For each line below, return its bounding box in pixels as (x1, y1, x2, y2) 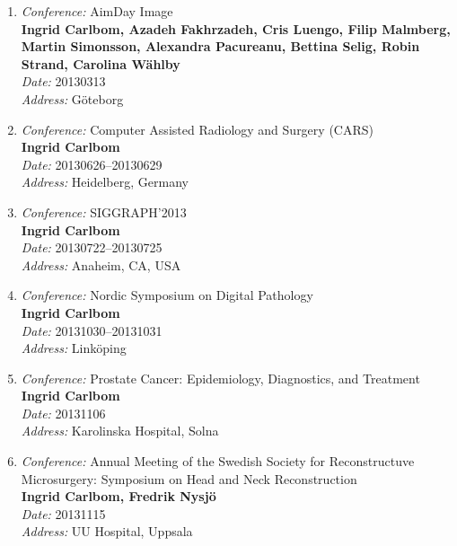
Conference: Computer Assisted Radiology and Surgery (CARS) (21, 119, 374, 138)
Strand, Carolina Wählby (21, 54, 180, 73)
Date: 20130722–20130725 (21, 238, 163, 257)
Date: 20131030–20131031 (21, 321, 163, 339)
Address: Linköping (21, 339, 127, 357)
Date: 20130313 (21, 72, 106, 91)
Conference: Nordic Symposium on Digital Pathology (21, 286, 313, 304)
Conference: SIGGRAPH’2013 (21, 202, 187, 221)
